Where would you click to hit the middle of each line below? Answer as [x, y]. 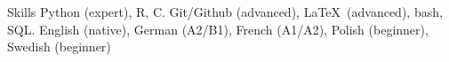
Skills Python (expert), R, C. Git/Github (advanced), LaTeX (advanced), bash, [225, 12]
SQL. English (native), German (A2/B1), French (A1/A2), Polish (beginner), [218, 29]
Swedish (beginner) [59, 46]
